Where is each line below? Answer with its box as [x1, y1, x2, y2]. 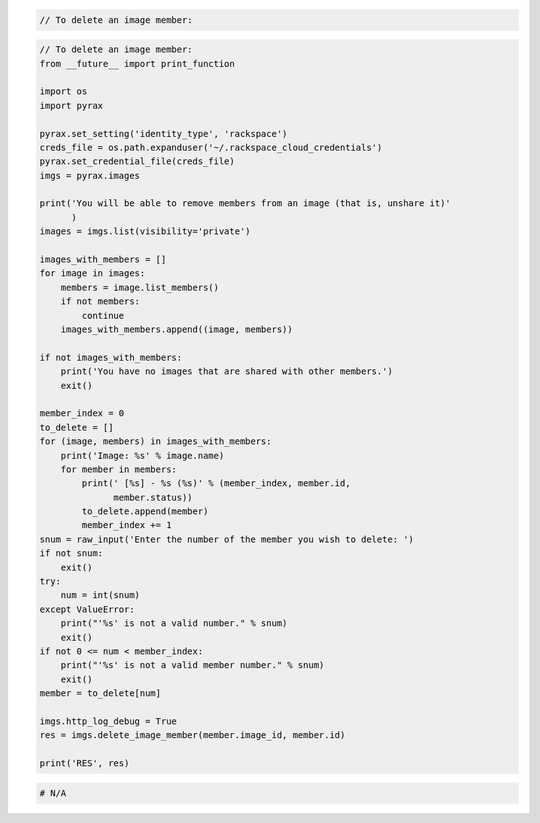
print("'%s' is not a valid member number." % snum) [60, 660, 325, 671]
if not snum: [39, 548, 104, 559]
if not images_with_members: [39, 351, 183, 363]
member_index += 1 [81, 520, 172, 531]
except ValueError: [39, 603, 135, 615]
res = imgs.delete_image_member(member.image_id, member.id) [39, 730, 346, 741]
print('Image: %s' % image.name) [60, 450, 225, 461]
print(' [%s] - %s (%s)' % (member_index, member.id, [81, 478, 351, 489]
